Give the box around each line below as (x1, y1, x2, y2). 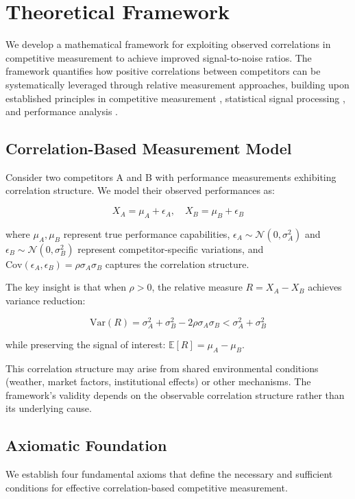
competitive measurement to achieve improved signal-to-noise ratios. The (5, 50, 312, 64)
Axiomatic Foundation (5, 435, 167, 456)
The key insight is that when (5, 280, 126, 294)
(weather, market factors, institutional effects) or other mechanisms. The (5, 374, 311, 389)
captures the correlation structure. (105, 256, 249, 271)
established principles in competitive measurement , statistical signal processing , (5, 90, 345, 105)
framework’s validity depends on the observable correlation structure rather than (5, 387, 345, 402)
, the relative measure (151, 280, 243, 294)
